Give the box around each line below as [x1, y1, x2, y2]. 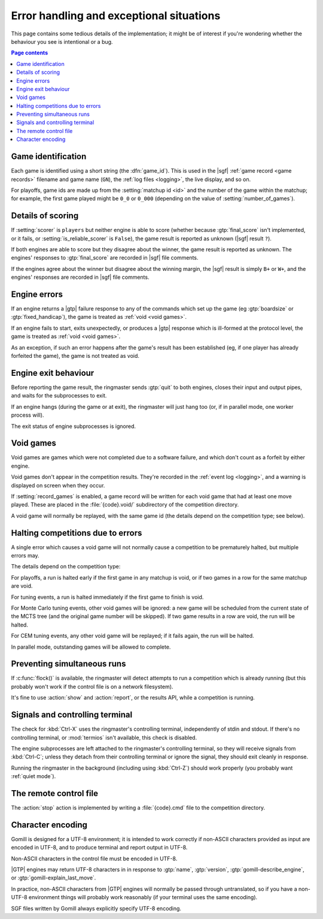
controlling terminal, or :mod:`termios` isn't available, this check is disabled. [11, 734, 197, 741]
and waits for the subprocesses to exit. [11, 392, 107, 399]
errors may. [11, 552, 39, 559]
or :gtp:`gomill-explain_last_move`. [11, 874, 96, 881]
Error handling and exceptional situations [11, 9, 221, 22]
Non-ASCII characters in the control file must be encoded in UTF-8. [11, 855, 178, 862]
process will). [11, 411, 44, 419]
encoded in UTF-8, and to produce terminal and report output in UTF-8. [11, 844, 188, 851]
